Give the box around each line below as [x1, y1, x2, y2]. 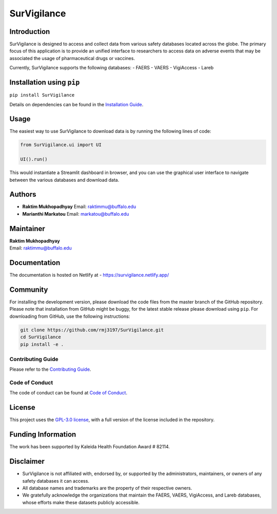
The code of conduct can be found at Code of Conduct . [9, 390, 128, 396]
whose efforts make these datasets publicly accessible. [22, 499, 140, 505]
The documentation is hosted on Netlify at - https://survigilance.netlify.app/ [9, 272, 169, 278]
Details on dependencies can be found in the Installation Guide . [9, 101, 144, 107]
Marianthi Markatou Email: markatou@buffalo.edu [22, 211, 129, 217]
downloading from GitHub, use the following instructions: [9, 313, 130, 319]
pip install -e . [20, 341, 64, 347]
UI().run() [20, 157, 48, 162]
